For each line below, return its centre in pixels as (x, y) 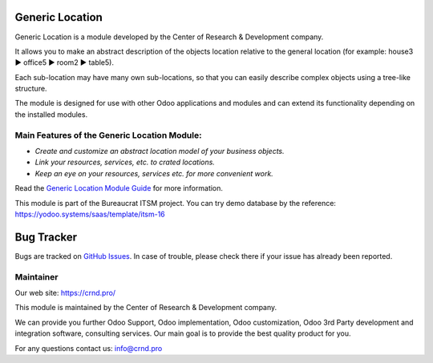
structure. (31, 89)
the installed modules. (51, 114)
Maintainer (36, 276)
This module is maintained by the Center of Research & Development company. (146, 308)
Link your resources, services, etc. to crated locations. (125, 162)
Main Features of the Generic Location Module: (108, 135)
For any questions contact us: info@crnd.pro (89, 348)
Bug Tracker (46, 237)
